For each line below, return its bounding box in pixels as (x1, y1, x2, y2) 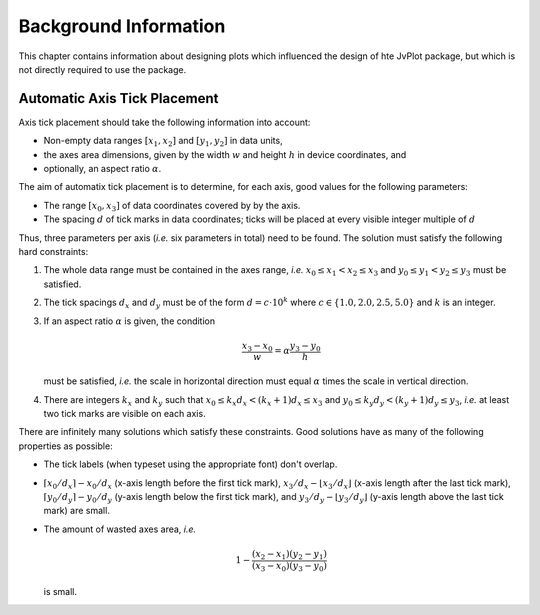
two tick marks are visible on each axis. (43, 408, 206, 420)
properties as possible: (18, 440, 114, 452)
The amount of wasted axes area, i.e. (43, 523, 197, 535)
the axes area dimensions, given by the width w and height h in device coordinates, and (43, 148, 407, 160)
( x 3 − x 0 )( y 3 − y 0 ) (251, 560, 328, 574)
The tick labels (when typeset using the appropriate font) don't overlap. (43, 458, 338, 470)
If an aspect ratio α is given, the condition (43, 315, 216, 327)
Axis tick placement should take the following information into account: (18, 116, 311, 128)
